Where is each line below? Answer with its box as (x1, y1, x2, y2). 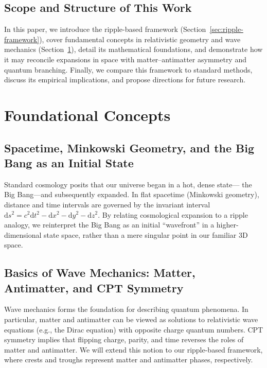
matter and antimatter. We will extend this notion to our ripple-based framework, (4, 344, 263, 355)
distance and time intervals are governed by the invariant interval (4, 199, 210, 209)
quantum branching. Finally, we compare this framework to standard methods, (4, 64, 253, 75)
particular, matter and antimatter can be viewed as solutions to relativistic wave (4, 314, 258, 325)
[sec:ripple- (209, 24, 243, 34)
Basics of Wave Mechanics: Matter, (4, 265, 195, 281)
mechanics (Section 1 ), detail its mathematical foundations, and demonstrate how (4, 44, 263, 55)
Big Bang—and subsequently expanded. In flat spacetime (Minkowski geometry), (4, 189, 259, 200)
